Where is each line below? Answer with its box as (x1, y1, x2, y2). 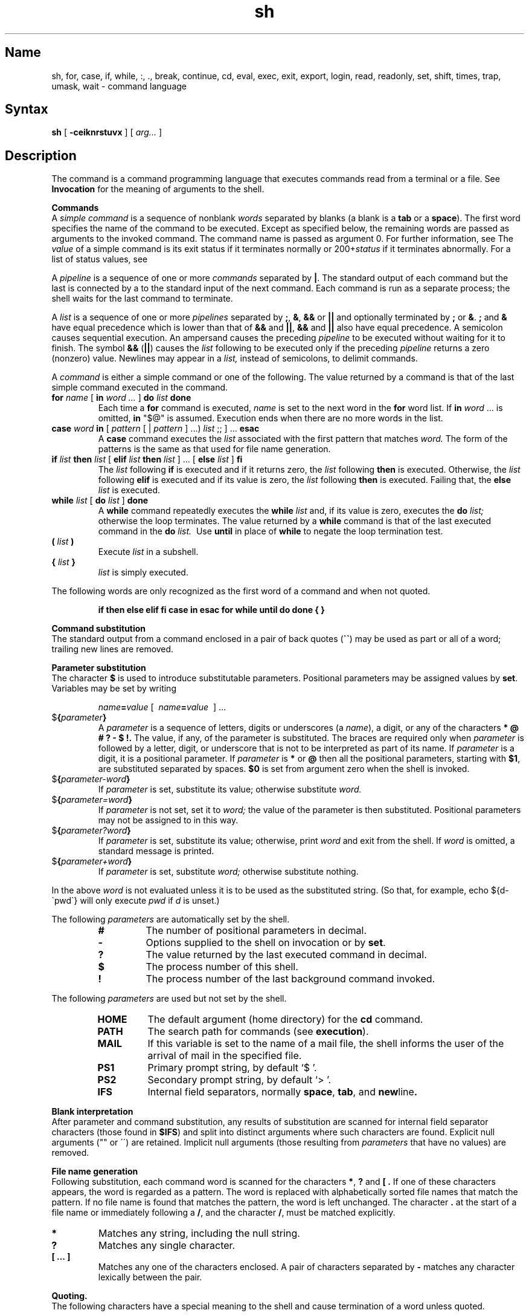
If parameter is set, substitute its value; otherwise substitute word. (98, 784, 362, 795)
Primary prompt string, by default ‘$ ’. (147, 1062, 317, 1074)
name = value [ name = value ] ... (98, 702, 226, 713)
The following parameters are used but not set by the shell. (51, 993, 287, 1004)
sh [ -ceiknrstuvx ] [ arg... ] (51, 127, 162, 138)
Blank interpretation (51, 1106, 133, 1117)
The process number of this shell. (146, 961, 298, 973)
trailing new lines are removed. (51, 644, 174, 655)
